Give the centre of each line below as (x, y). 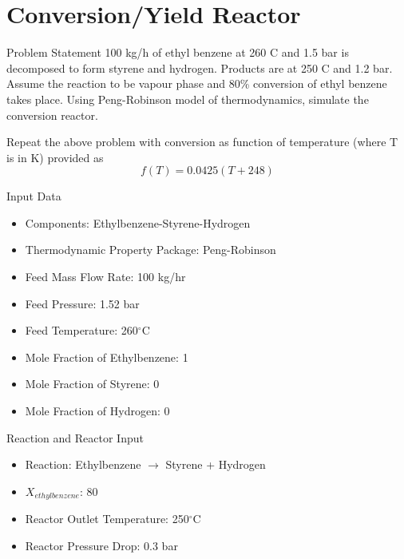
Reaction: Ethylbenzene (83, 464)
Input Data (34, 196)
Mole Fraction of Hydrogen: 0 (97, 411)
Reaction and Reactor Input (75, 437)
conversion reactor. (52, 115)
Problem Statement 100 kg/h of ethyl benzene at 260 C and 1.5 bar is (178, 52)
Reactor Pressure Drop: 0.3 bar (101, 545)
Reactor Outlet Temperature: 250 (107, 519)
